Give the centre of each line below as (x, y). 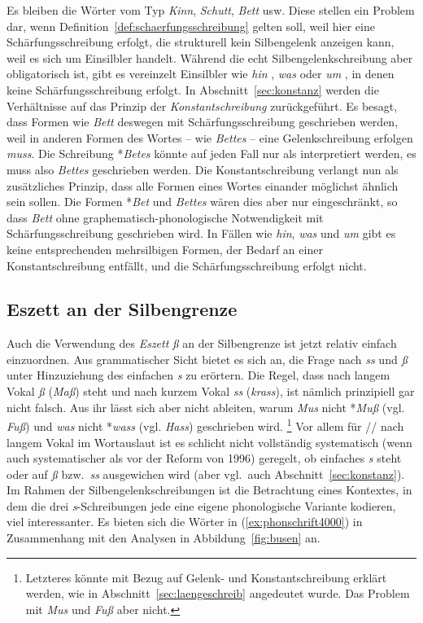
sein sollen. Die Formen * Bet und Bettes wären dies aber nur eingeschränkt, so (202, 202)
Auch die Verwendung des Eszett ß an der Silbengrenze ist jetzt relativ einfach (202, 343)
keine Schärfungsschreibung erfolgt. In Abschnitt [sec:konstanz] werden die (193, 89)
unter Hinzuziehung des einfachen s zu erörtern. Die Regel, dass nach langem (198, 375)
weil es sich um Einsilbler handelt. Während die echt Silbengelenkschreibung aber (210, 57)
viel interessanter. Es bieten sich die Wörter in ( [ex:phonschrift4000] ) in (185, 522)
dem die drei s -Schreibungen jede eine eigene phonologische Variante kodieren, (201, 505)
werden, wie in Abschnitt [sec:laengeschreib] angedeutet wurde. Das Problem (218, 593)
